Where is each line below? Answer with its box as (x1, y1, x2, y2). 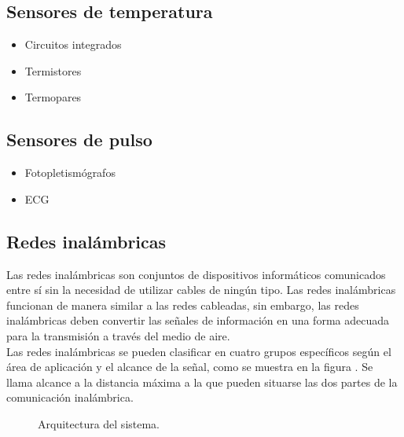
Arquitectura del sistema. (38, 415, 160, 431)
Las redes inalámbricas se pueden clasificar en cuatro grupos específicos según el (6, 343, 391, 359)
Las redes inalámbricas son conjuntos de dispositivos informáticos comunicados (6, 266, 386, 282)
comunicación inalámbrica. (6, 389, 134, 406)
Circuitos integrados (24, 36, 122, 53)
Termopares (24, 89, 82, 105)
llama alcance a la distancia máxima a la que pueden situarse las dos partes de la (6, 373, 398, 390)
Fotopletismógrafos (24, 164, 116, 181)
